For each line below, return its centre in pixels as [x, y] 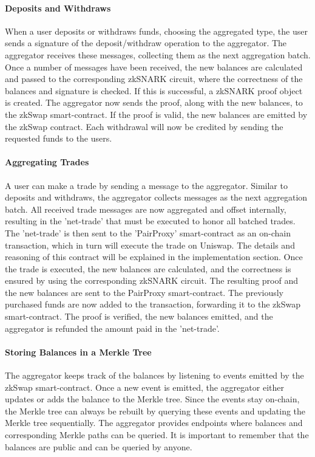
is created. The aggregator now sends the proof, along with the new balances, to [154, 102]
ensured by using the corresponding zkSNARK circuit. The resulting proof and [152, 280]
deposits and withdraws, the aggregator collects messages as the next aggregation [156, 197]
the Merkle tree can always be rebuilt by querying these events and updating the [155, 411]
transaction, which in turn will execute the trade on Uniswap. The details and [150, 245]
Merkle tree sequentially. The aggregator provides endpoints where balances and [154, 423]
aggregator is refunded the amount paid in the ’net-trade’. [112, 328]
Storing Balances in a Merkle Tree [78, 352]
